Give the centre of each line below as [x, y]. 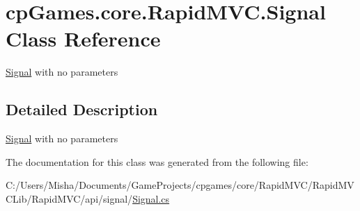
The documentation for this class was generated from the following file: [157, 161]
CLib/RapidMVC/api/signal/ [69, 198]
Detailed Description [82, 109]
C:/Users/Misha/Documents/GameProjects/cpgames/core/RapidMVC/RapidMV [180, 185]
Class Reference [83, 39]
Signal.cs [151, 198]
